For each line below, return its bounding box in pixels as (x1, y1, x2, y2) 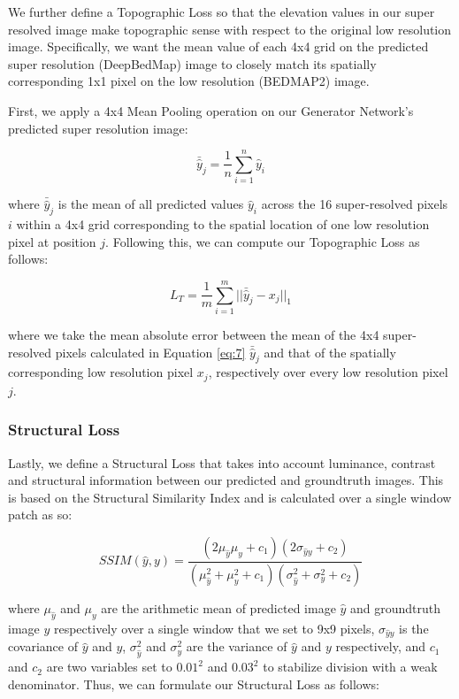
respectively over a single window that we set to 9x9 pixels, (53, 618, 375, 637)
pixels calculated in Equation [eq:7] (55, 342, 246, 361)
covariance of (8, 637, 78, 656)
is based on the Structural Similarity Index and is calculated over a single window (8, 488, 452, 506)
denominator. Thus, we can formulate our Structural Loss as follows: (8, 674, 379, 693)
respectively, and (335, 637, 426, 656)
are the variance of (186, 637, 287, 656)
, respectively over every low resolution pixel (208, 363, 448, 381)
